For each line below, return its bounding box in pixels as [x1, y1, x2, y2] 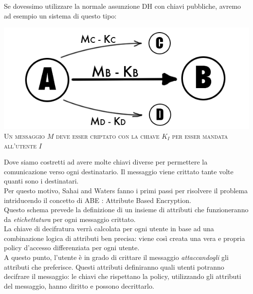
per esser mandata [172, 130, 228, 141]
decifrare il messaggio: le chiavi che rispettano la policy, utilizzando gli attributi [4, 271, 241, 281]
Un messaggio [4, 130, 45, 141]
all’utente [4, 140, 36, 150]
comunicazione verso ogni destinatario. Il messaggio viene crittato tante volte [4, 166, 234, 176]
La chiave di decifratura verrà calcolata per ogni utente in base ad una [4, 223, 214, 234]
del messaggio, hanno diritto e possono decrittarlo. [4, 280, 154, 291]
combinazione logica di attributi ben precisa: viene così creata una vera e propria [4, 233, 245, 243]
